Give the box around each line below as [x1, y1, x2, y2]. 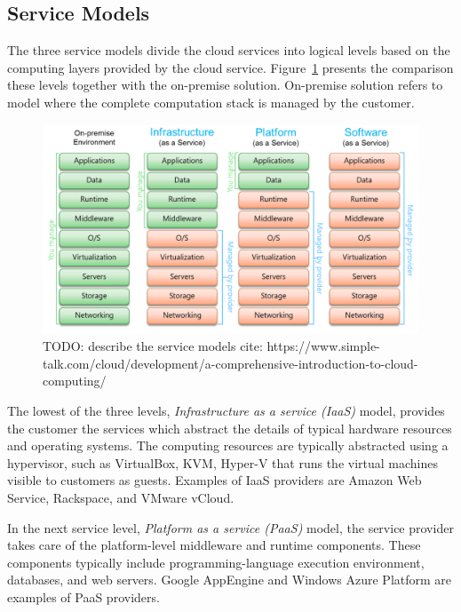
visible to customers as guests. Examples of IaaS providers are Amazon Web [7, 471, 422, 489]
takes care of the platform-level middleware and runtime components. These [7, 536, 421, 554]
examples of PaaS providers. [7, 587, 160, 606]
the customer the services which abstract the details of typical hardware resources [7, 418, 452, 437]
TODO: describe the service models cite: [43, 337, 263, 355]
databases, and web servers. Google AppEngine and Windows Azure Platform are [7, 570, 452, 589]
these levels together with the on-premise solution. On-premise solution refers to [7, 76, 443, 94]
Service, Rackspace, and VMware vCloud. [7, 488, 234, 506]
